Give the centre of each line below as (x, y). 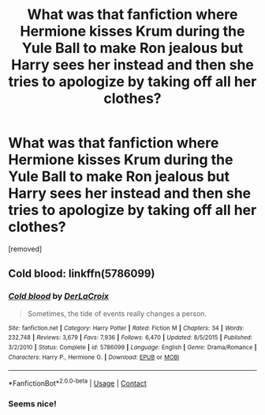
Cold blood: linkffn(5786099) (82, 274)
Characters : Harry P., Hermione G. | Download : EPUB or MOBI (94, 357)
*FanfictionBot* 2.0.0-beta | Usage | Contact (78, 383)
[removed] (25, 249)
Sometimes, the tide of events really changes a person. (117, 313)
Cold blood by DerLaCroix (58, 296)
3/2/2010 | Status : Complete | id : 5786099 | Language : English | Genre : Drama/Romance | (132, 347)
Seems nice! (32, 403)
